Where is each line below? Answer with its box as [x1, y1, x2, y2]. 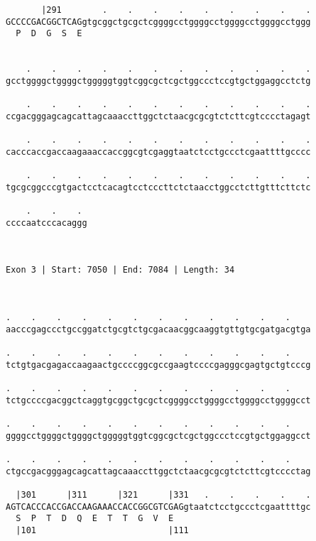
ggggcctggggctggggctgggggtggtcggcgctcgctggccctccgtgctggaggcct [6, 430, 311, 441]
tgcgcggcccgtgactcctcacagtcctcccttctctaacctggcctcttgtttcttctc [6, 182, 311, 192]
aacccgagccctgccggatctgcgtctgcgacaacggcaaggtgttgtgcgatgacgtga [6, 324, 311, 334]
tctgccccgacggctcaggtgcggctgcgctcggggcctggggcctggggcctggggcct [6, 395, 311, 405]
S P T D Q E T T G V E [16, 513, 174, 524]
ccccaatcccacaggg [6, 217, 87, 228]
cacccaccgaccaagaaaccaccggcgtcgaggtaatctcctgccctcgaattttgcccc [6, 146, 311, 157]
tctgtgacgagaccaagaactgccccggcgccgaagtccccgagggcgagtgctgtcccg [6, 359, 311, 370]
